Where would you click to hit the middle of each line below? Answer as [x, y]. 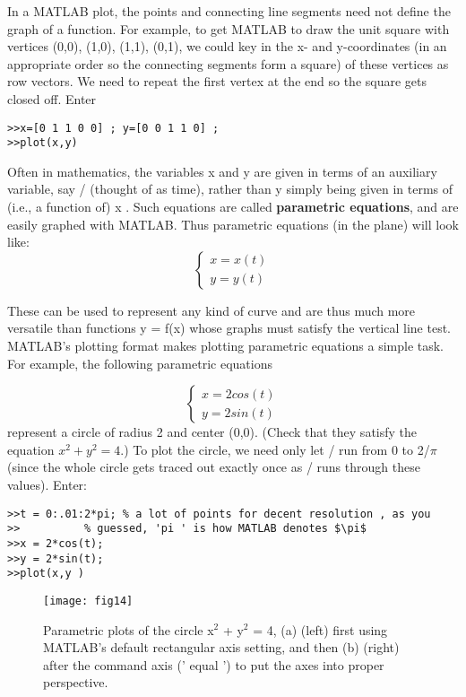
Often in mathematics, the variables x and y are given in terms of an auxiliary [222, 171]
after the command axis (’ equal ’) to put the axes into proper [214, 664]
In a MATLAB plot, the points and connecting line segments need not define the [229, 11]
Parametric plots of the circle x [129, 629]
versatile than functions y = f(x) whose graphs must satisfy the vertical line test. [229, 328]
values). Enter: [47, 484]
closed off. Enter [52, 98]
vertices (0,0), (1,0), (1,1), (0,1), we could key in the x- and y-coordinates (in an [227, 46]
